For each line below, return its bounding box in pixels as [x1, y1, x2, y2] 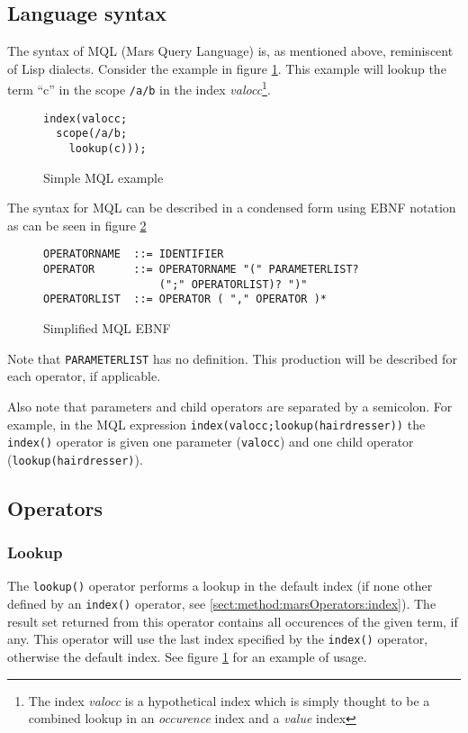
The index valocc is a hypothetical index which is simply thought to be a [28, 691, 430, 710]
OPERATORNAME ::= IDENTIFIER [43, 248, 224, 261]
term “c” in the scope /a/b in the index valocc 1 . [7, 77, 271, 99]
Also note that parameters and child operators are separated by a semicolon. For [7, 396, 453, 415]
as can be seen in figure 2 [7, 215, 147, 234]
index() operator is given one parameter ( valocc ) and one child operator [7, 432, 414, 451]
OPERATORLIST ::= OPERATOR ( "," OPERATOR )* [43, 293, 327, 306]
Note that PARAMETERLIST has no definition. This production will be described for [7, 348, 457, 367]
